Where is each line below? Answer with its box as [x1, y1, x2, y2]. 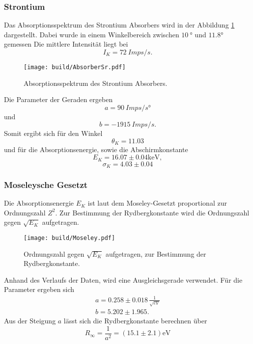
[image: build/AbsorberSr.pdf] [24, 64, 126, 71]
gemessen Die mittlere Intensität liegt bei [4, 39, 128, 49]
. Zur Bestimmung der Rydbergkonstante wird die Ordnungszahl [55, 207, 250, 217]
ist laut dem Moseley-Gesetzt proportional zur [87, 198, 227, 208]
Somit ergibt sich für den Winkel [4, 128, 103, 138]
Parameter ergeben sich [4, 284, 75, 294]
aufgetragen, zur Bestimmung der [105, 248, 206, 259]
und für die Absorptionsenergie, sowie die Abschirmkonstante [4, 144, 188, 155]
